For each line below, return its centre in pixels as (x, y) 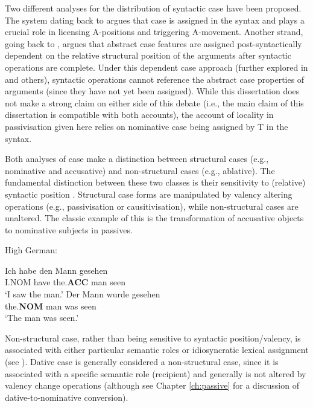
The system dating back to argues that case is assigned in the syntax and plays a (155, 20)
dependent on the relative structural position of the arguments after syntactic (148, 55)
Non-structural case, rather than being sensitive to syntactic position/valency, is (153, 338)
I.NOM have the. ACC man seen (65, 282)
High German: (31, 250)
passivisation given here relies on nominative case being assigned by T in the (147, 126)
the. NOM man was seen (51, 306)
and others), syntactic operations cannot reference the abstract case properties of (155, 79)
